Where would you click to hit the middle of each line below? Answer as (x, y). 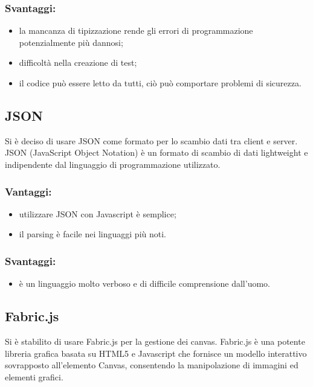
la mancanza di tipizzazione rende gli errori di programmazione (136, 30)
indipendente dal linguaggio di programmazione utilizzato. (113, 164)
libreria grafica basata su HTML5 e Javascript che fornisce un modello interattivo (156, 353)
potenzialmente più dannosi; (71, 42)
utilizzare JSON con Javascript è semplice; (98, 213)
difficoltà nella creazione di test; (78, 62)
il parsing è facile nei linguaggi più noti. (93, 234)
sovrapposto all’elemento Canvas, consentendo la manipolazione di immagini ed (152, 365)
